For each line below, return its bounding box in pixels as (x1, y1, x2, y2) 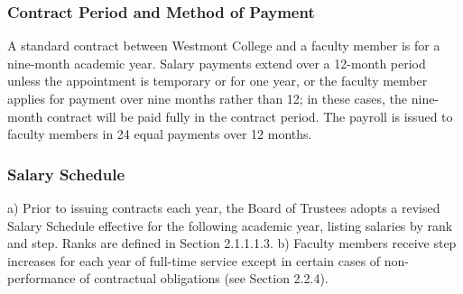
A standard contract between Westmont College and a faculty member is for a (7, 36, 440, 55)
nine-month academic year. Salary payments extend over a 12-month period (7, 53, 426, 72)
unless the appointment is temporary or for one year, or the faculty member (7, 71, 428, 90)
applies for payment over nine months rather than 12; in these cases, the (7, 89, 408, 107)
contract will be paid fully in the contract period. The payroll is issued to (46, 106, 453, 125)
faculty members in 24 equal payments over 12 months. (7, 124, 312, 143)
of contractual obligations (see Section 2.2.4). (79, 269, 329, 288)
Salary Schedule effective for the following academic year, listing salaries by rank (7, 216, 453, 234)
